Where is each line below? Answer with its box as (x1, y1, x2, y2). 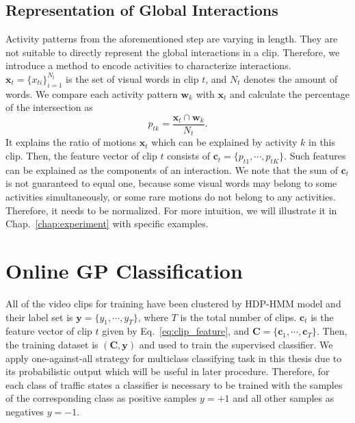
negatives (5, 404, 44, 418)
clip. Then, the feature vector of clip (5, 149, 157, 163)
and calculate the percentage (230, 86, 350, 101)
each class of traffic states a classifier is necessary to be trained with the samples (5, 377, 343, 392)
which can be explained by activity (151, 135, 298, 149)
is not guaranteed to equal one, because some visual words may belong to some (5, 176, 337, 190)
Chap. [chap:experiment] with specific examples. (5, 216, 209, 231)
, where (137, 309, 169, 324)
